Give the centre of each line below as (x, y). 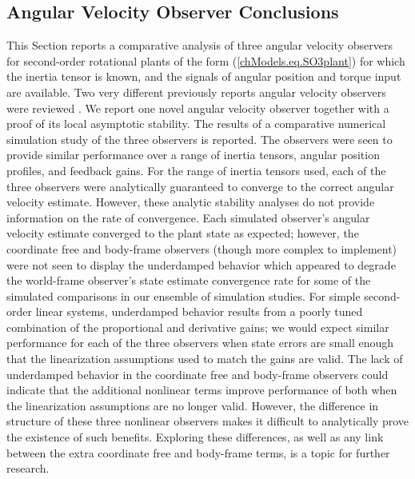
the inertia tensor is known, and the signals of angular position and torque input (204, 76)
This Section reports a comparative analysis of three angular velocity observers (200, 45)
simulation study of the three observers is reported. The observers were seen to (200, 139)
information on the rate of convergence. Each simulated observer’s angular (188, 217)
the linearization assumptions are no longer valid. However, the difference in (193, 405)
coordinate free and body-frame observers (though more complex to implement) (202, 248)
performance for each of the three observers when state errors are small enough (200, 343)
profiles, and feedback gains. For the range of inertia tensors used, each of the (196, 170)
